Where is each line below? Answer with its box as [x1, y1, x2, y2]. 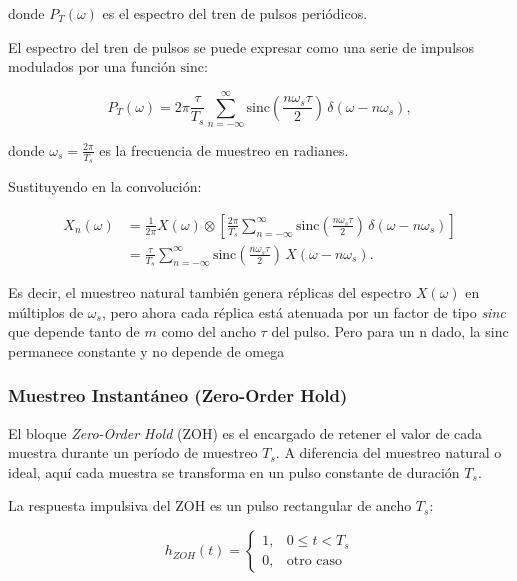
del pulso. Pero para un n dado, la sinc [271, 321, 509, 342]
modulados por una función [8, 56, 176, 77]
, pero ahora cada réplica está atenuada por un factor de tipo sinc [101, 301, 506, 322]
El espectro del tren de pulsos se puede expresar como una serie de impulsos [8, 36, 475, 57]
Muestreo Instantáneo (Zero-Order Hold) [8, 383, 348, 408]
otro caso [286, 553, 343, 568]
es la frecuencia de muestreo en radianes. [99, 139, 349, 160]
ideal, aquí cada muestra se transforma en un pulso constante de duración [8, 461, 460, 482]
